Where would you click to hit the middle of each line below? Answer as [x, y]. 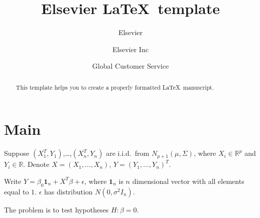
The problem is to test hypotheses [56, 209]
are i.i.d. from [128, 153]
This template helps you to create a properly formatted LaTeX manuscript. [115, 87]
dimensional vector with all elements [188, 181]
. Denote [36, 164]
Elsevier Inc [131, 49]
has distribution [68, 191]
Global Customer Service [131, 66]
